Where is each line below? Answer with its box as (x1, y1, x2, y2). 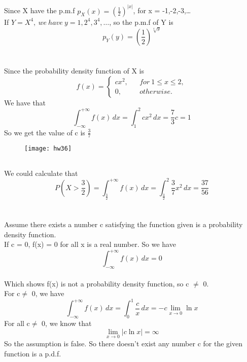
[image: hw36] (24, 145, 72, 153)
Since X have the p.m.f (4, 5, 75, 16)
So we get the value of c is (4, 127, 85, 137)
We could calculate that (4, 167, 78, 178)
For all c (4, 318, 30, 329)
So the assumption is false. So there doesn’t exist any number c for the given (4, 338, 242, 348)
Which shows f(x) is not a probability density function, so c (4, 278, 189, 288)
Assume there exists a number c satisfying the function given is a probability (4, 219, 243, 229)
